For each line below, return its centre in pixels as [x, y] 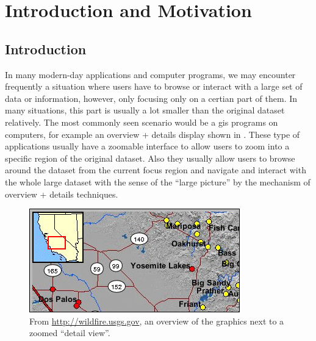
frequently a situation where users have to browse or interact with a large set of [154, 86]
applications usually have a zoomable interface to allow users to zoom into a [147, 146]
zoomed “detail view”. [70, 333]
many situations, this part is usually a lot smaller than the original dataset [145, 110]
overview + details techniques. [62, 194]
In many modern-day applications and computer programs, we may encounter [150, 74]
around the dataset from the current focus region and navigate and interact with [156, 170]
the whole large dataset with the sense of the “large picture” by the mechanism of [158, 181]
